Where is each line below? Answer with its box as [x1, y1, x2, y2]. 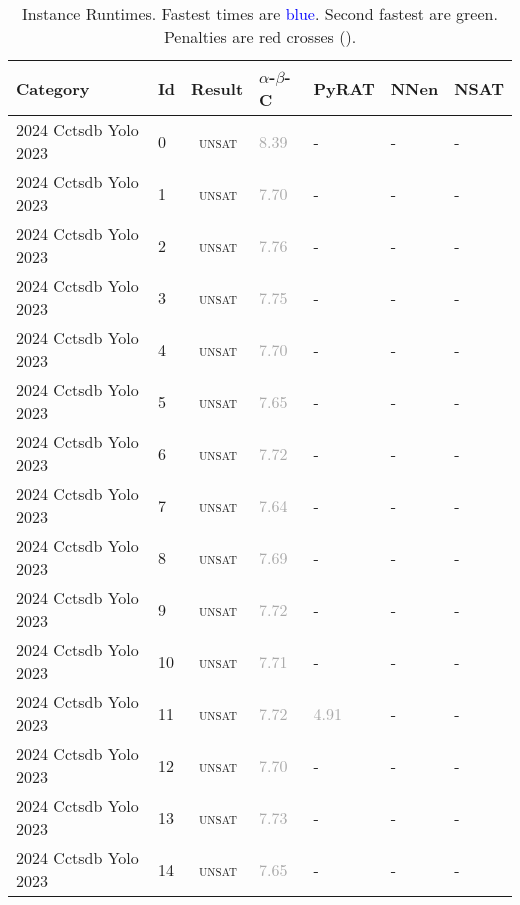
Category [16, 76, 90, 100]
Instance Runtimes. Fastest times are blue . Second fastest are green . [22, 2, 498, 25]
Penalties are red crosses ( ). [163, 25, 357, 48]
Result [191, 76, 244, 100]
